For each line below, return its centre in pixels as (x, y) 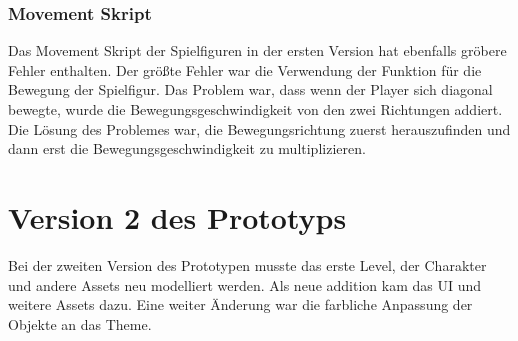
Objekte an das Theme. (80, 323)
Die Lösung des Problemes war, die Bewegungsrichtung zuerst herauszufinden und (259, 128)
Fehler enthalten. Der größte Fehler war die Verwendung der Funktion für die (245, 69)
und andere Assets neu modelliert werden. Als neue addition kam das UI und (245, 284)
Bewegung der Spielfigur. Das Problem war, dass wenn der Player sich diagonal (250, 89)
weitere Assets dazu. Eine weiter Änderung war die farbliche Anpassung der (240, 304)
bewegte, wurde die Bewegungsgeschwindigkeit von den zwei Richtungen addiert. (255, 109)
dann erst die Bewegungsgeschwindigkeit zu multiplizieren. (187, 148)
